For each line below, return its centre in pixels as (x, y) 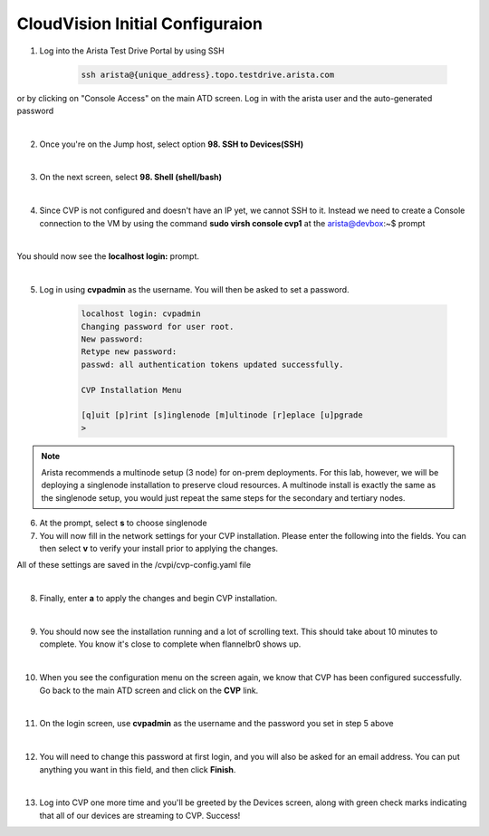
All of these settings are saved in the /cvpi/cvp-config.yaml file (134, 565)
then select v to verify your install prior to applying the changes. (159, 549)
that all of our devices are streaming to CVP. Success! (140, 815)
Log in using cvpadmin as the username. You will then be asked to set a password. (194, 290)
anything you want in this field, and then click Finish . (138, 769)
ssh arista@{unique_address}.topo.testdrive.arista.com (208, 74)
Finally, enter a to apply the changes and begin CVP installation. (158, 599)
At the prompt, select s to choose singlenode (123, 523)
